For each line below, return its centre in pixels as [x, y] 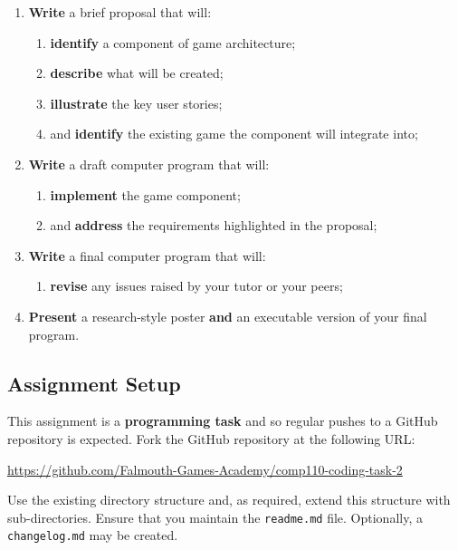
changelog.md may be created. [93, 535]
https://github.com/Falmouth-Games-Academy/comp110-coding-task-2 [205, 469]
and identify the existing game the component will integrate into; [234, 134]
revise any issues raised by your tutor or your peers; [196, 286]
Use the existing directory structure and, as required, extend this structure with [229, 500]
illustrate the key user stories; [136, 103]
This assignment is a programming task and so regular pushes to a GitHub [223, 421]
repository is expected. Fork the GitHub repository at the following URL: [211, 438]
